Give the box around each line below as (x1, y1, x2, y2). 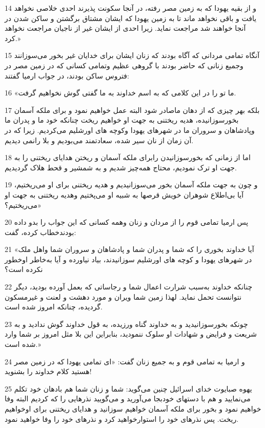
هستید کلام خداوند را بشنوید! (5, 366, 92, 377)
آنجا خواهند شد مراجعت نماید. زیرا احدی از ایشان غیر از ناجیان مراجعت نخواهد (5, 23, 246, 33)
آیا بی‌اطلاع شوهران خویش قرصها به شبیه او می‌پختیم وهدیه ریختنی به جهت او (5, 189, 244, 200)
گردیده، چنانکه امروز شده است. (5, 301, 103, 312)
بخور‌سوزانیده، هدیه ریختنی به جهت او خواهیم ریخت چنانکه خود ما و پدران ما (5, 114, 239, 125)
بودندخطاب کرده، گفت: (5, 226, 76, 237)
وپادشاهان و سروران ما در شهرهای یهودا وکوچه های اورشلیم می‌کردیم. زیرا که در (5, 124, 255, 135)
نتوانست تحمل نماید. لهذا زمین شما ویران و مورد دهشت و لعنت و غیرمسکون (5, 291, 242, 302)
